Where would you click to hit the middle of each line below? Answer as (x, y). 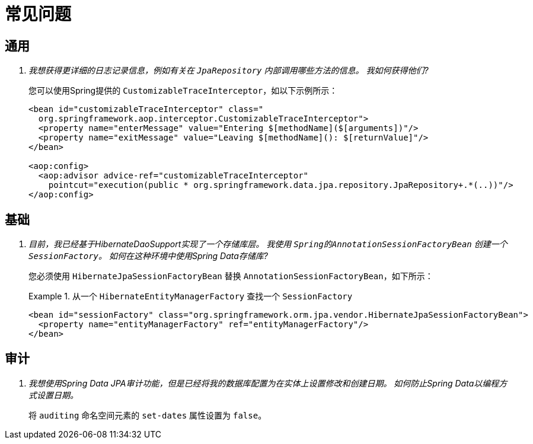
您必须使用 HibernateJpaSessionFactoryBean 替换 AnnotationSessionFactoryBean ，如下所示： (231, 276)
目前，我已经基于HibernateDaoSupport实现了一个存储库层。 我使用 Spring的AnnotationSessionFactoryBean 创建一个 (268, 244)
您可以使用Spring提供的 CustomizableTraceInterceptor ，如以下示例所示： (183, 91)
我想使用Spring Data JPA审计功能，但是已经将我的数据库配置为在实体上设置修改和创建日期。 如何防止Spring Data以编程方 (268, 383)
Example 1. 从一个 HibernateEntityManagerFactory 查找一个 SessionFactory (191, 296)
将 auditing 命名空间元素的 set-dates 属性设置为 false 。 (148, 415)
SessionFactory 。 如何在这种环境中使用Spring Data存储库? (149, 256)
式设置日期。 (53, 395)
